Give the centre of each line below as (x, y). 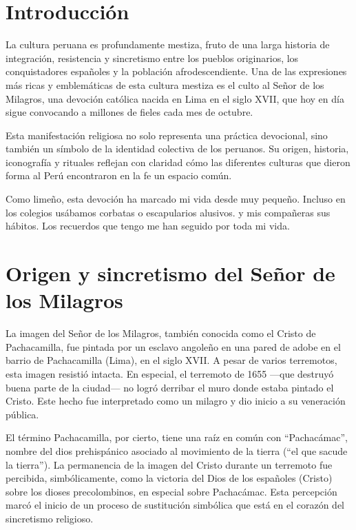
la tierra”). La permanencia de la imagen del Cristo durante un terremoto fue (169, 464)
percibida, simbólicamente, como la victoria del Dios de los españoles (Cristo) (169, 478)
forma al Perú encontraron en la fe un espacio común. (119, 175)
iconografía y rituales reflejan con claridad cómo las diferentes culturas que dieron (178, 162)
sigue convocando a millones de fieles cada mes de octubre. (129, 112)
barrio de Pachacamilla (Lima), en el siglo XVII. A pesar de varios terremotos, (171, 360)
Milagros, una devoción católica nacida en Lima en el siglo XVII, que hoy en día (175, 98)
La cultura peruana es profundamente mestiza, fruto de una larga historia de (168, 44)
